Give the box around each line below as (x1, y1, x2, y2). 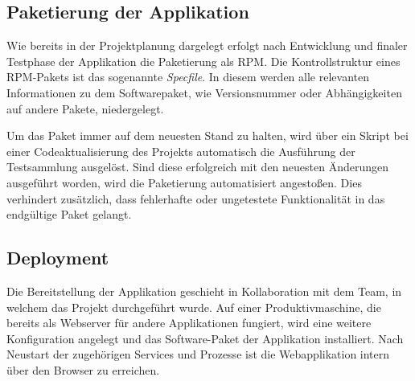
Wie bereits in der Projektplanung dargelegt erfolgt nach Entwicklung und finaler (6, 37, 408, 54)
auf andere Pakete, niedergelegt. (6, 100, 164, 117)
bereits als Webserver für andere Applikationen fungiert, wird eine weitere (6, 314, 372, 331)
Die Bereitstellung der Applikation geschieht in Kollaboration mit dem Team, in (6, 282, 402, 299)
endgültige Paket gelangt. (6, 206, 132, 223)
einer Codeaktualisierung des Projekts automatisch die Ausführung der (6, 142, 355, 159)
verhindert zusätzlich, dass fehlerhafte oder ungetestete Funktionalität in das (6, 190, 385, 207)
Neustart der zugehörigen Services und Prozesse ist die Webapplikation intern (6, 346, 390, 363)
